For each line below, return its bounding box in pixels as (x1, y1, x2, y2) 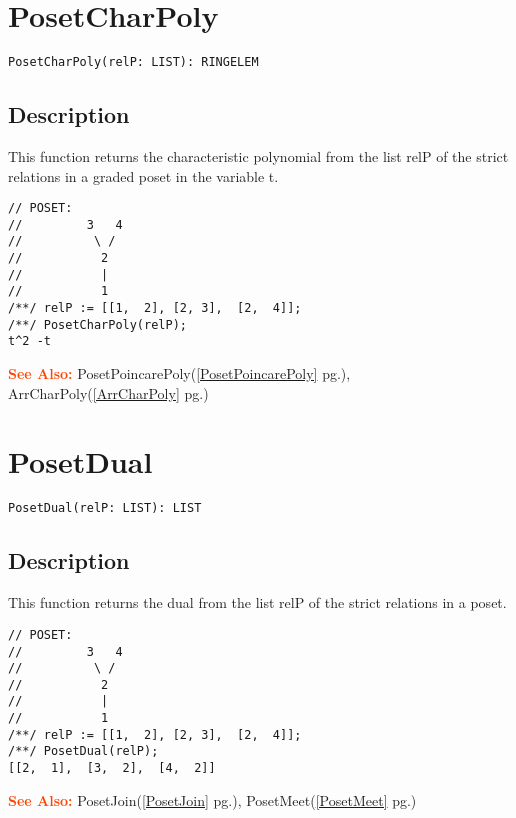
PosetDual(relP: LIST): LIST (8, 501, 202, 516)
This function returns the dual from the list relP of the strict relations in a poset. (8, 592, 507, 613)
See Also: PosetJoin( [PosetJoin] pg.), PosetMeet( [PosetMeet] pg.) (8, 789, 417, 810)
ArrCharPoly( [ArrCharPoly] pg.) (8, 382, 209, 403)
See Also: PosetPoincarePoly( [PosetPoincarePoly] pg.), (8, 363, 351, 384)
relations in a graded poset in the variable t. (8, 165, 279, 186)
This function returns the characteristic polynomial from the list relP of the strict (8, 145, 509, 166)
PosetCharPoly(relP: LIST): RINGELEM (8, 55, 259, 70)
